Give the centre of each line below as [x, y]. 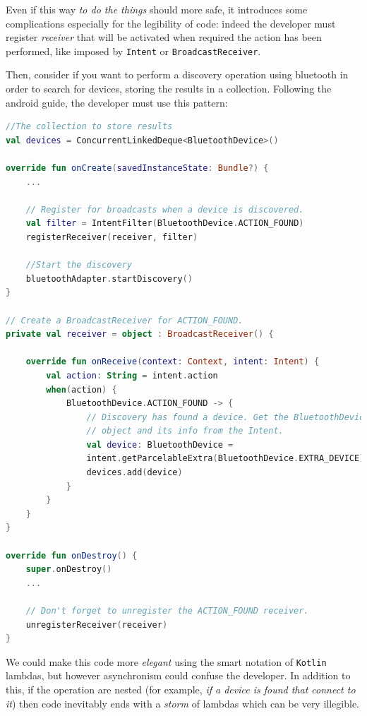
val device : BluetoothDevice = [160, 444]
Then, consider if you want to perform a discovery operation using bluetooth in [177, 74]
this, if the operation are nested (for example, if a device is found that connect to [181, 690]
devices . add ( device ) [134, 473]
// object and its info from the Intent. [185, 431]
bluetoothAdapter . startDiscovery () [109, 279]
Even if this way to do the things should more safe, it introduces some [157, 9]
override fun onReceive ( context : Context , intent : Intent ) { [173, 362]
